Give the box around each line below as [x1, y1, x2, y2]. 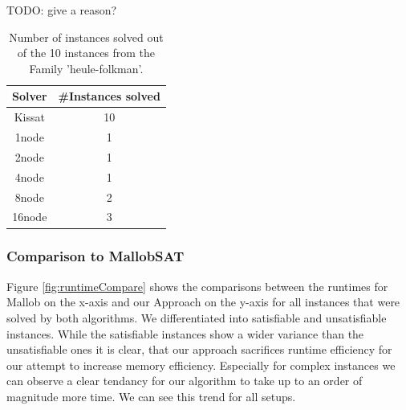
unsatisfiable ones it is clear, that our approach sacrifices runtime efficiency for [6, 341, 392, 358]
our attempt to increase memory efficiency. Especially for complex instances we [6, 356, 396, 373]
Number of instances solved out [9, 28, 164, 45]
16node [12, 208, 47, 225]
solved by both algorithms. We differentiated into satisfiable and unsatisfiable [6, 309, 387, 326]
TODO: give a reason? [6, 2, 117, 18]
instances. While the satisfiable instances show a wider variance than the [6, 325, 364, 342]
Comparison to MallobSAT [6, 246, 185, 266]
